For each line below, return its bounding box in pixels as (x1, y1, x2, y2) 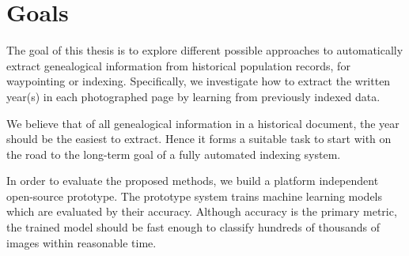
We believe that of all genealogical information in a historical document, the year (6, 115, 400, 131)
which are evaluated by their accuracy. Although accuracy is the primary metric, (6, 203, 397, 220)
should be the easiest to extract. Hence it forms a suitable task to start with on (6, 130, 392, 147)
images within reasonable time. (6, 234, 157, 250)
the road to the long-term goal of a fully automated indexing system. (6, 145, 341, 162)
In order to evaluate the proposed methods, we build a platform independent (6, 172, 379, 189)
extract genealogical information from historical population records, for (6, 57, 350, 73)
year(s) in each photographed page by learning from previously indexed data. (6, 88, 381, 104)
